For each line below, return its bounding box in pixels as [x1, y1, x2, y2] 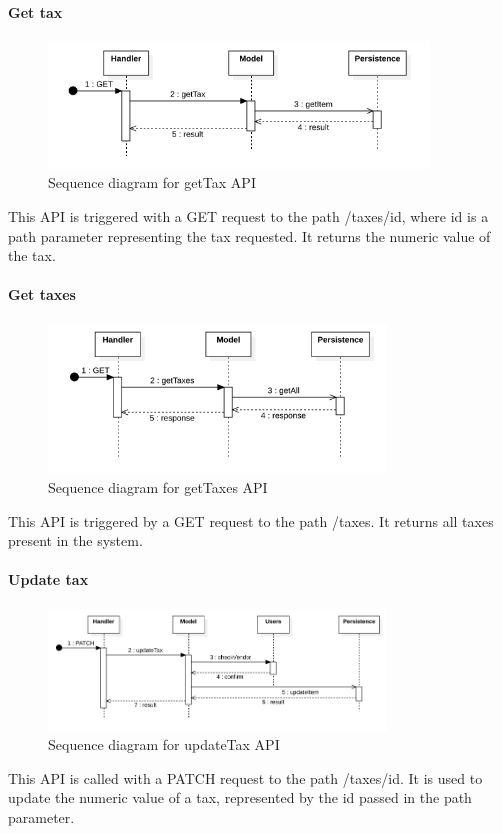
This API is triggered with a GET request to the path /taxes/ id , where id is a [8, 206, 489, 226]
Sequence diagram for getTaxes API [48, 476, 268, 497]
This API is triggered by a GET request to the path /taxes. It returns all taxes [8, 510, 494, 531]
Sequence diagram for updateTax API [48, 734, 280, 755]
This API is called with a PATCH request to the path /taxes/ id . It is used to [8, 767, 483, 788]
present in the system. [8, 530, 143, 551]
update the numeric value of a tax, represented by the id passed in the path [8, 787, 472, 808]
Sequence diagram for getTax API [48, 172, 256, 193]
